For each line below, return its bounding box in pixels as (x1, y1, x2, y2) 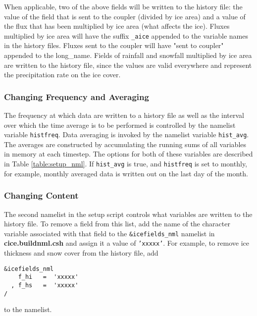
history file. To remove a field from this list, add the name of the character (4, 218, 230, 229)
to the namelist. (4, 304, 52, 315)
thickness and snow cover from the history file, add (4, 248, 158, 258)
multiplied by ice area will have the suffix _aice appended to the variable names (4, 30, 248, 41)
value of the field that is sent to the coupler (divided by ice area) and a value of (4, 11, 246, 21)
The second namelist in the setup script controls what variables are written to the (4, 209, 253, 219)
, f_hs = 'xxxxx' (11, 281, 79, 289)
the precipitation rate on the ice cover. (4, 69, 121, 80)
